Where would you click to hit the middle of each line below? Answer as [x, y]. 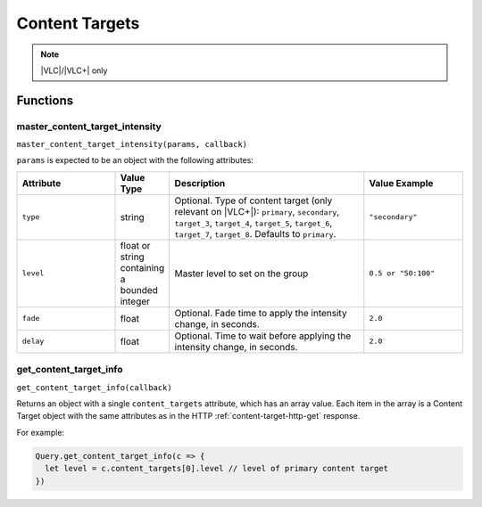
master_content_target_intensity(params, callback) [132, 144]
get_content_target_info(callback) [95, 387]
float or [135, 245]
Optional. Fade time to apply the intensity [261, 313]
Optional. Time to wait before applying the [263, 336]
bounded [139, 290]
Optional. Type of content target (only [253, 200]
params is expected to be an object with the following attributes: [135, 160]
